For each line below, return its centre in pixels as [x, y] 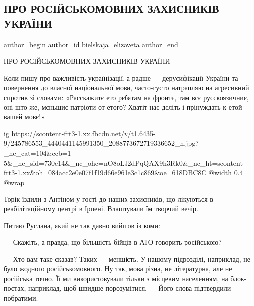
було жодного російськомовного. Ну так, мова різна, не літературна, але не [118, 268]
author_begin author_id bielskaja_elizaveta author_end [91, 44]
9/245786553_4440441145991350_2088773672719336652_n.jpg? [101, 143]
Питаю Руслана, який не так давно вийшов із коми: [82, 225]
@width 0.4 [226, 172]
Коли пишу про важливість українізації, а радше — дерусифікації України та [121, 77]
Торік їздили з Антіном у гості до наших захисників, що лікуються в [109, 199]
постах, [15, 288]
